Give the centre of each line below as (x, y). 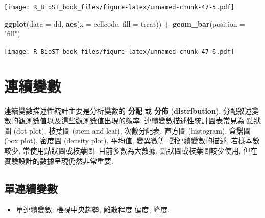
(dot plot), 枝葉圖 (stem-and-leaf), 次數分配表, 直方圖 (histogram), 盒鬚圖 (132, 130)
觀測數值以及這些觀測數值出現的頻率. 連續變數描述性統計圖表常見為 (131, 121)
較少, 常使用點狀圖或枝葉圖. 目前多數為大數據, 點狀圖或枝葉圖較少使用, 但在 (131, 150)
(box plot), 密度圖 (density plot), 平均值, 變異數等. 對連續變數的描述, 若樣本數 (132, 140)
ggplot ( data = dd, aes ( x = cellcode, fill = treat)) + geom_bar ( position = (125, 23)
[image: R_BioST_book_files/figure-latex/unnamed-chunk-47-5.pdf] (119, 7)
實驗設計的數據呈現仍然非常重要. (59, 160)
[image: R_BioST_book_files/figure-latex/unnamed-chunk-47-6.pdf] (119, 51)
